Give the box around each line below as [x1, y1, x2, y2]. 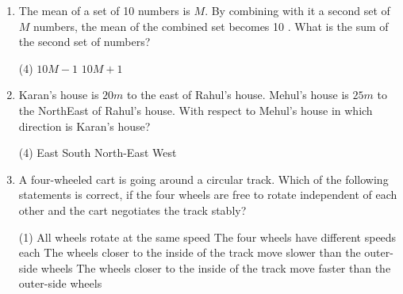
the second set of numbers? [18, 33, 151, 50]
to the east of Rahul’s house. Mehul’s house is [127, 86, 349, 103]
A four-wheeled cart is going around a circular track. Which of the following [18, 170, 389, 187]
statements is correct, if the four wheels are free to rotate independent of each [18, 186, 397, 203]
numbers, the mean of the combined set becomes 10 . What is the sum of [33, 17, 389, 34]
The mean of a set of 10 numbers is [18, 2, 190, 18]
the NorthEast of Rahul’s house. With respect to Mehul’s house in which [18, 101, 373, 118]
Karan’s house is [18, 86, 99, 103]
